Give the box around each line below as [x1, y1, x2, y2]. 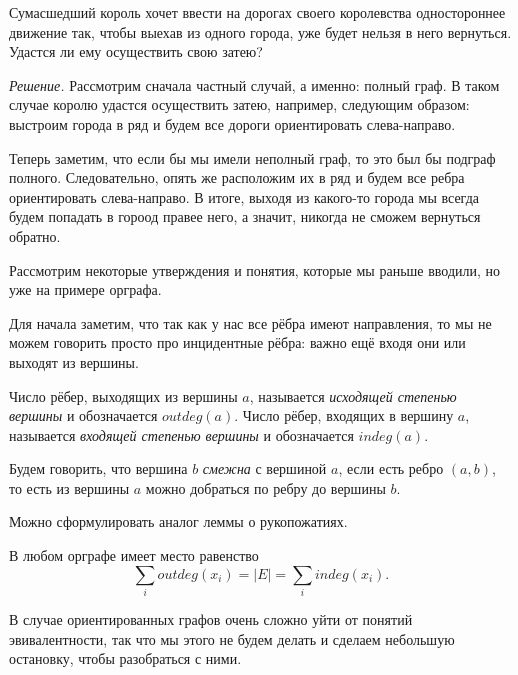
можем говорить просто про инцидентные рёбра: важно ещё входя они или [9, 332, 466, 353]
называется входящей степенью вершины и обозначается [9, 424, 354, 445]
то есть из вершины [9, 477, 130, 498]
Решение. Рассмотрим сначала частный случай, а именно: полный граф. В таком [9, 74, 500, 95]
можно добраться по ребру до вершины [145, 477, 386, 498]
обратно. [9, 225, 61, 246]
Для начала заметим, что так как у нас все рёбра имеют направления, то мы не [9, 312, 492, 333]
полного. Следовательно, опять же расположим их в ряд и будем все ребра [9, 167, 465, 188]
